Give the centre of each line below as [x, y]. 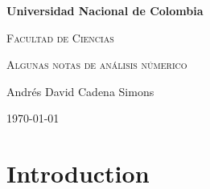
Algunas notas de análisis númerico [97, 64]
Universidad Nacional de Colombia [105, 10]
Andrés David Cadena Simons [80, 91]
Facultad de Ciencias [60, 37]
